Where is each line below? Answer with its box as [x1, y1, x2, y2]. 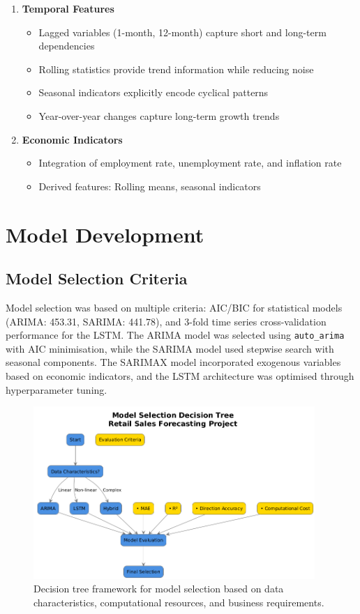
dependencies [38, 38, 95, 53]
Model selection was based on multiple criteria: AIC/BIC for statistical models [6, 300, 343, 314]
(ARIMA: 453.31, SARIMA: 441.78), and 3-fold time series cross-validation [6, 314, 327, 328]
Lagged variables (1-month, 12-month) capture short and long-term [38, 24, 327, 39]
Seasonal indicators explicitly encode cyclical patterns [38, 85, 269, 100]
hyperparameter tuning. [6, 382, 107, 397]
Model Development [6, 220, 204, 248]
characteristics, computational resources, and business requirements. [33, 594, 324, 609]
